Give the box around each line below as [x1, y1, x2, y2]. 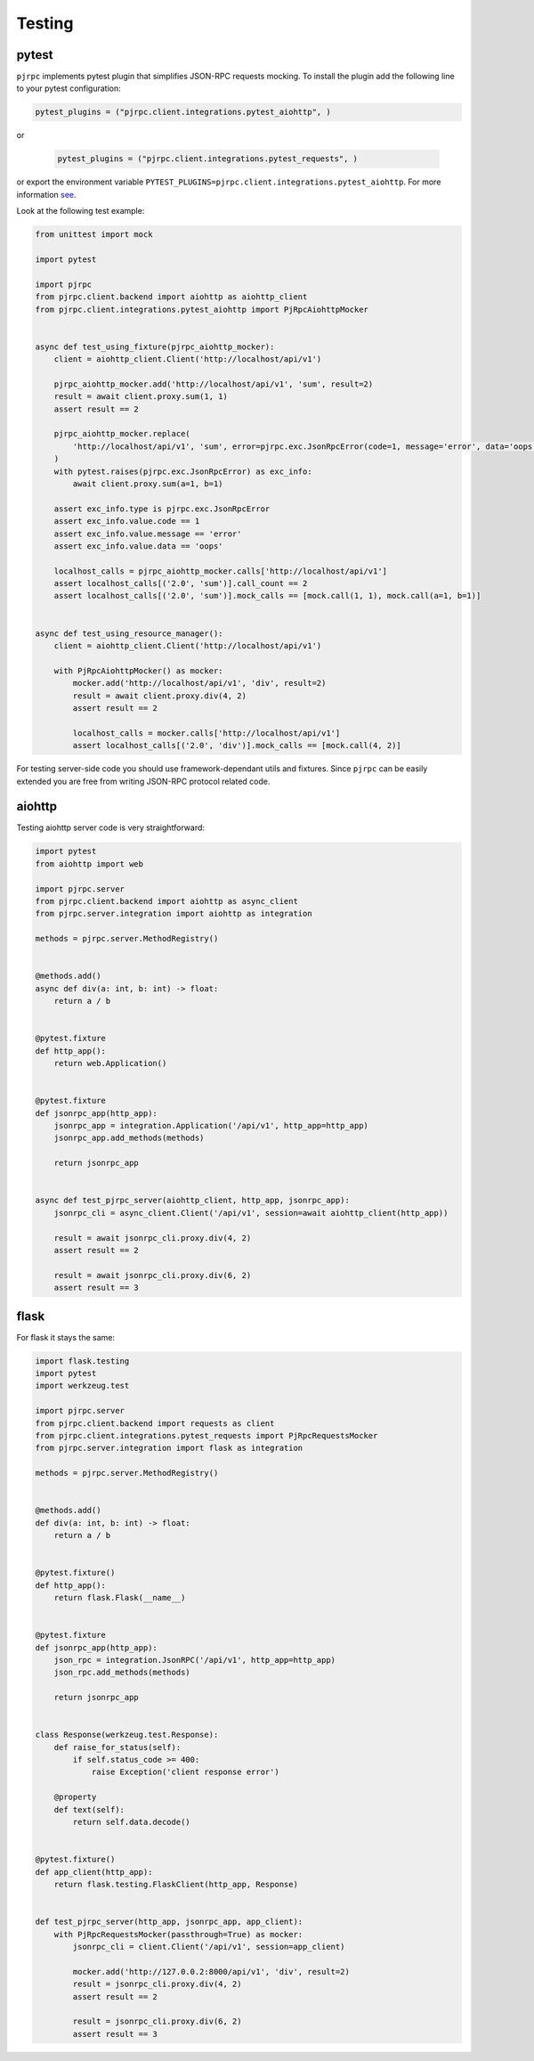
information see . [16, 189, 77, 200]
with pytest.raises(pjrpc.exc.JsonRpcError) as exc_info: [53, 466, 312, 477]
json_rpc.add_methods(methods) [53, 1667, 190, 1678]
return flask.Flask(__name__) [53, 1593, 186, 1603]
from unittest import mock [35, 230, 153, 240]
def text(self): [53, 1804, 125, 1814]
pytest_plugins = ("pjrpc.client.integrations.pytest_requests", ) [57, 154, 359, 164]
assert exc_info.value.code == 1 [53, 517, 200, 526]
